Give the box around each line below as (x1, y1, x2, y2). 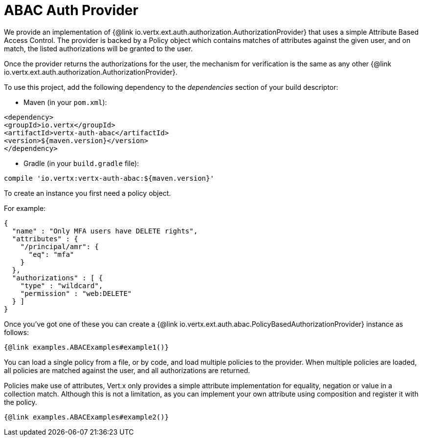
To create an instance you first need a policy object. (4, 189, 171, 197)
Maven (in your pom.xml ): (23, 98, 107, 106)
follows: (4, 328, 29, 336)
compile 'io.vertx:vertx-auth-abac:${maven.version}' (4, 174, 214, 182)
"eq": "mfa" (28, 250, 74, 258)
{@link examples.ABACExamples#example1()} (4, 343, 169, 351)
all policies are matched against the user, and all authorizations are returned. (4, 366, 250, 375)
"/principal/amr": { (20, 242, 99, 251)
